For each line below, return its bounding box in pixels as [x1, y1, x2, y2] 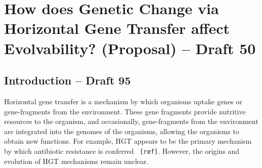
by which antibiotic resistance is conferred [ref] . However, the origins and [4, 145, 239, 156]
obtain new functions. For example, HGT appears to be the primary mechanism [4, 136, 252, 146]
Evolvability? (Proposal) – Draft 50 [4, 37, 256, 58]
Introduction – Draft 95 [4, 72, 131, 88]
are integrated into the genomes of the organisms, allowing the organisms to [4, 125, 239, 136]
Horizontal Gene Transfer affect [4, 18, 230, 38]
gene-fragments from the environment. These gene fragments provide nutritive [4, 106, 246, 116]
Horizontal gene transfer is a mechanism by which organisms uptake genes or [4, 96, 242, 106]
